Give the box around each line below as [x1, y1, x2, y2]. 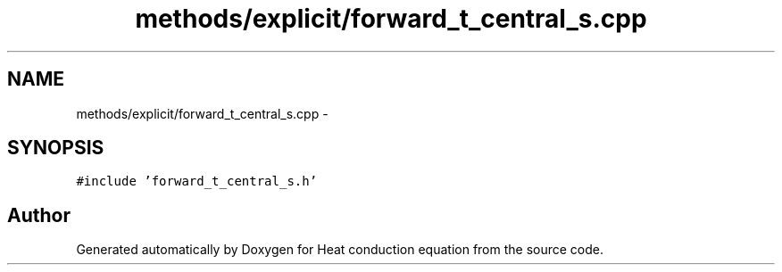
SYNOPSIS [7, 136, 104, 160]
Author [7, 203, 71, 227]
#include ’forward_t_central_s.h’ [76, 174, 318, 189]
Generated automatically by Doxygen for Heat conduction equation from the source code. [76, 242, 604, 258]
